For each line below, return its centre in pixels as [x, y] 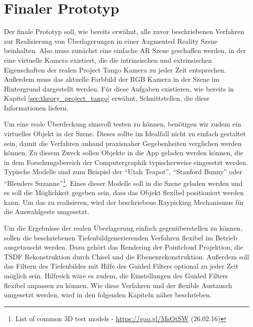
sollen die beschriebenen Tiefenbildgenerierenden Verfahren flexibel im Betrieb [121, 237]
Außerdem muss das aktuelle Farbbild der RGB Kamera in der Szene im [112, 79]
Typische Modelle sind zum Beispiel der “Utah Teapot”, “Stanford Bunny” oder [123, 172]
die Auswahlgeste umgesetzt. [46, 211]
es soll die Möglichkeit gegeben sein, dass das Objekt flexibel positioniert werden [124, 192]
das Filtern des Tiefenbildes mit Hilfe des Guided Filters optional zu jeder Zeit [121, 266]
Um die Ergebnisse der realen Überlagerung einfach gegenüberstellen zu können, [123, 228]
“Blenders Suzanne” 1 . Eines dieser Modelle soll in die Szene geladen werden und [123, 182]
